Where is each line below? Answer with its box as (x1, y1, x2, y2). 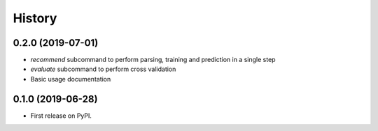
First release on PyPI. (30, 111, 92, 120)
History (13, 10, 57, 26)
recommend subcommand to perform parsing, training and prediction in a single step (30, 56, 276, 64)
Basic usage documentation (30, 75, 111, 83)
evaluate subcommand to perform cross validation (30, 65, 176, 73)
